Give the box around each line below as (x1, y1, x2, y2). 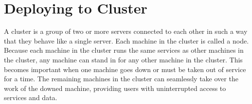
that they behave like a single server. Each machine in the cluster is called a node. (4, 35, 249, 45)
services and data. (4, 92, 57, 103)
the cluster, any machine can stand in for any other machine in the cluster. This (4, 54, 243, 64)
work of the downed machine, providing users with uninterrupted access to (4, 83, 226, 93)
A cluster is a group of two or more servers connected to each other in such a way (4, 26, 248, 36)
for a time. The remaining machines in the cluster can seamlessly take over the (4, 74, 238, 84)
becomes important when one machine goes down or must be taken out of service (4, 64, 246, 74)
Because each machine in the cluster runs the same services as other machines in (4, 45, 244, 55)
